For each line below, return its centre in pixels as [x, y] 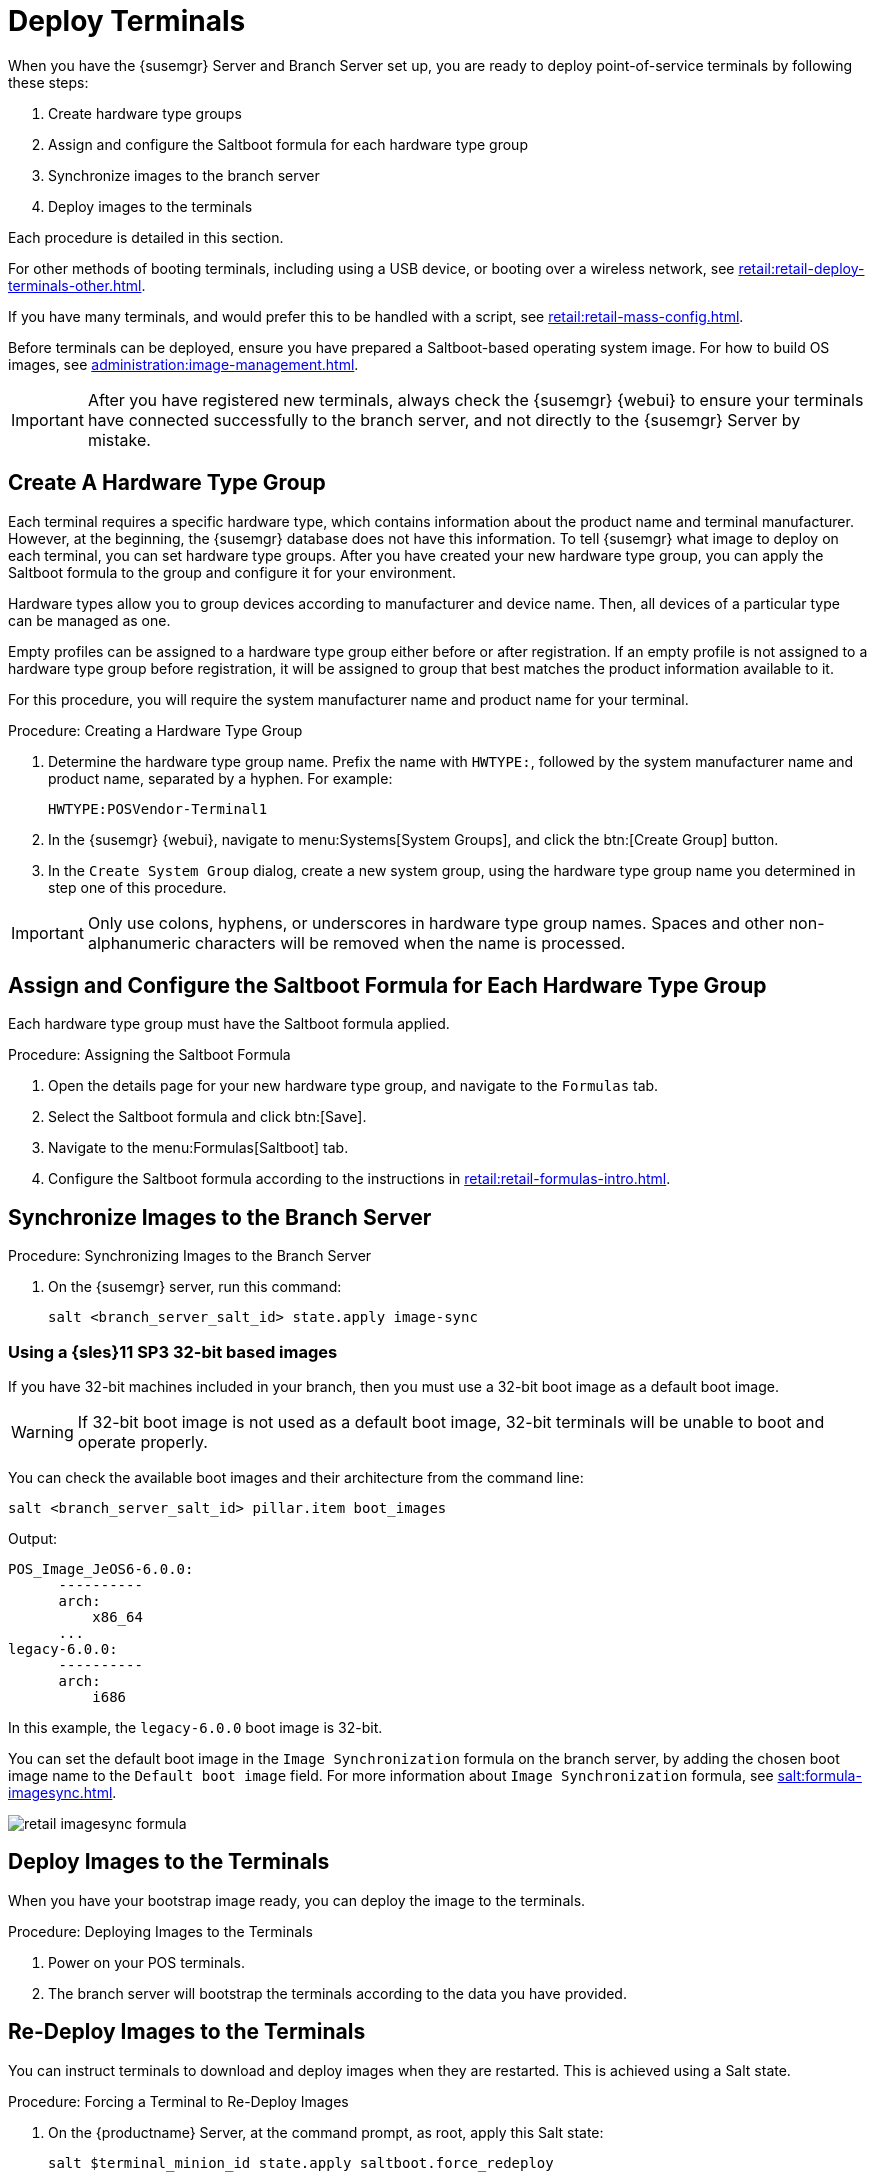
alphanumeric [139, 942]
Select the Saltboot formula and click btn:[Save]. [207, 1117]
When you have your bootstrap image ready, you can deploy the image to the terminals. [297, 1900]
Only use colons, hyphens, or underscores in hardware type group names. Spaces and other [436, 922]
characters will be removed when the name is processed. [410, 942]
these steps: [48, 82]
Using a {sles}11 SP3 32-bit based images [173, 1351]
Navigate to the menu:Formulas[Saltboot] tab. [198, 1148]
